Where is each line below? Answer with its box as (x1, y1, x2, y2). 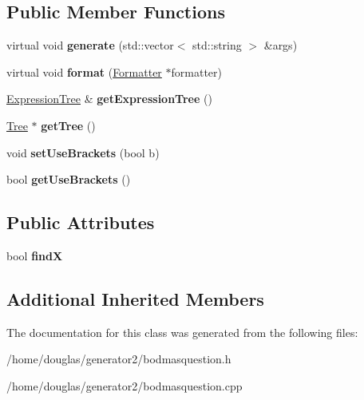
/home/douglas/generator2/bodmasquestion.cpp (6, 377, 243, 394)
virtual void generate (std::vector (6, 37, 174, 53)
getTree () (41, 117, 96, 133)
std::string (192, 37, 242, 53)
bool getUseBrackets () (6, 171, 131, 188)
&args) (263, 37, 298, 53)
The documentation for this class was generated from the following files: (6, 323, 358, 340)
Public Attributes (6, 210, 155, 235)
